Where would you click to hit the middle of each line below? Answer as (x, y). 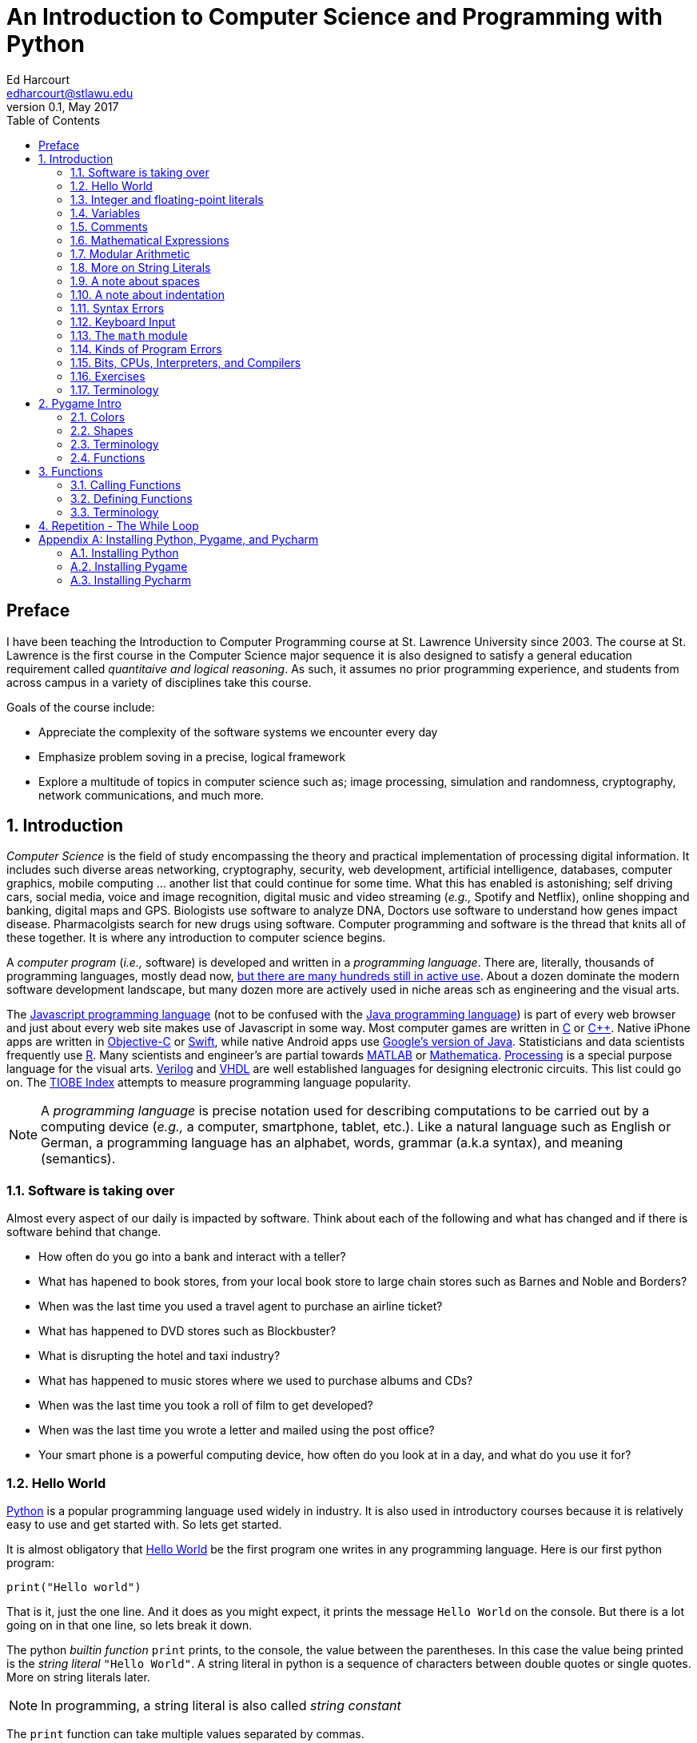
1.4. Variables (106, 213)
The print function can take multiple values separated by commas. (185, 1733)
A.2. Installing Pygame (129, 566)
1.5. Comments (109, 226)
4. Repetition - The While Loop (119, 525)
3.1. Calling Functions (126, 485)
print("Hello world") (74, 1587)
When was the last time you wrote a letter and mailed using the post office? (237, 1430)
